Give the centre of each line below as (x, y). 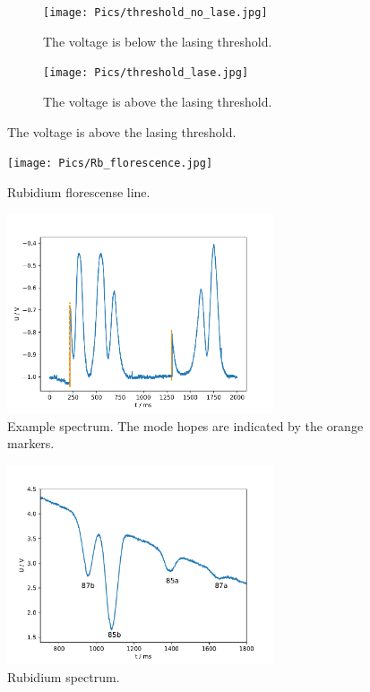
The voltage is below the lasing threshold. (158, 41)
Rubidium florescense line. (79, 191)
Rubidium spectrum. (64, 676)
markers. (31, 443)
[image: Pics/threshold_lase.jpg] (146, 73)
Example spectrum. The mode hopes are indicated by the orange (185, 425)
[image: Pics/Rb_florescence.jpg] (110, 164)
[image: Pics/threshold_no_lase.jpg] (155, 13)
